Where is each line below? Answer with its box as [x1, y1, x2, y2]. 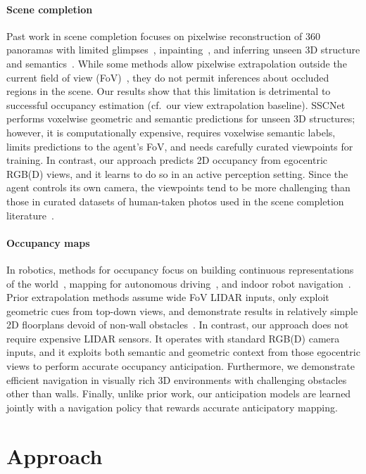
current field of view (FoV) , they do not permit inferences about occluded [6, 70, 329, 84]
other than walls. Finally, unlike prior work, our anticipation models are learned [6, 386, 351, 401]
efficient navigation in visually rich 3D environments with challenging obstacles [6, 372, 347, 387]
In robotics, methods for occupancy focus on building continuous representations [6, 262, 354, 276]
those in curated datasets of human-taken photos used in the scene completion [6, 193, 344, 208]
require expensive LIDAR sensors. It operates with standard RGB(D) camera [6, 331, 340, 345]
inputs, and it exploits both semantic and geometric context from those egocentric [6, 345, 360, 359]
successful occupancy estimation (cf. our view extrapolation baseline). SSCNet [6, 97, 346, 112]
